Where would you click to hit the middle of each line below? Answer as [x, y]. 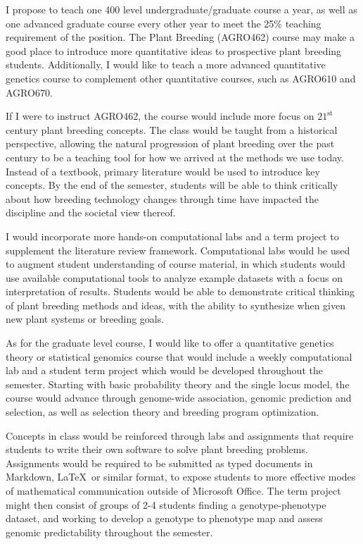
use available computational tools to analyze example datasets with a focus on [174, 277]
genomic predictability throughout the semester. [109, 532]
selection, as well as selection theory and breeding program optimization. [163, 412]
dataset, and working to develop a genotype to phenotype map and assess [164, 518]
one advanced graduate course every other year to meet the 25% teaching [164, 23]
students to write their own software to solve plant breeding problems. [157, 449]
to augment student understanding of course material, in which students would [176, 264]
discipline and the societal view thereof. [91, 212]
